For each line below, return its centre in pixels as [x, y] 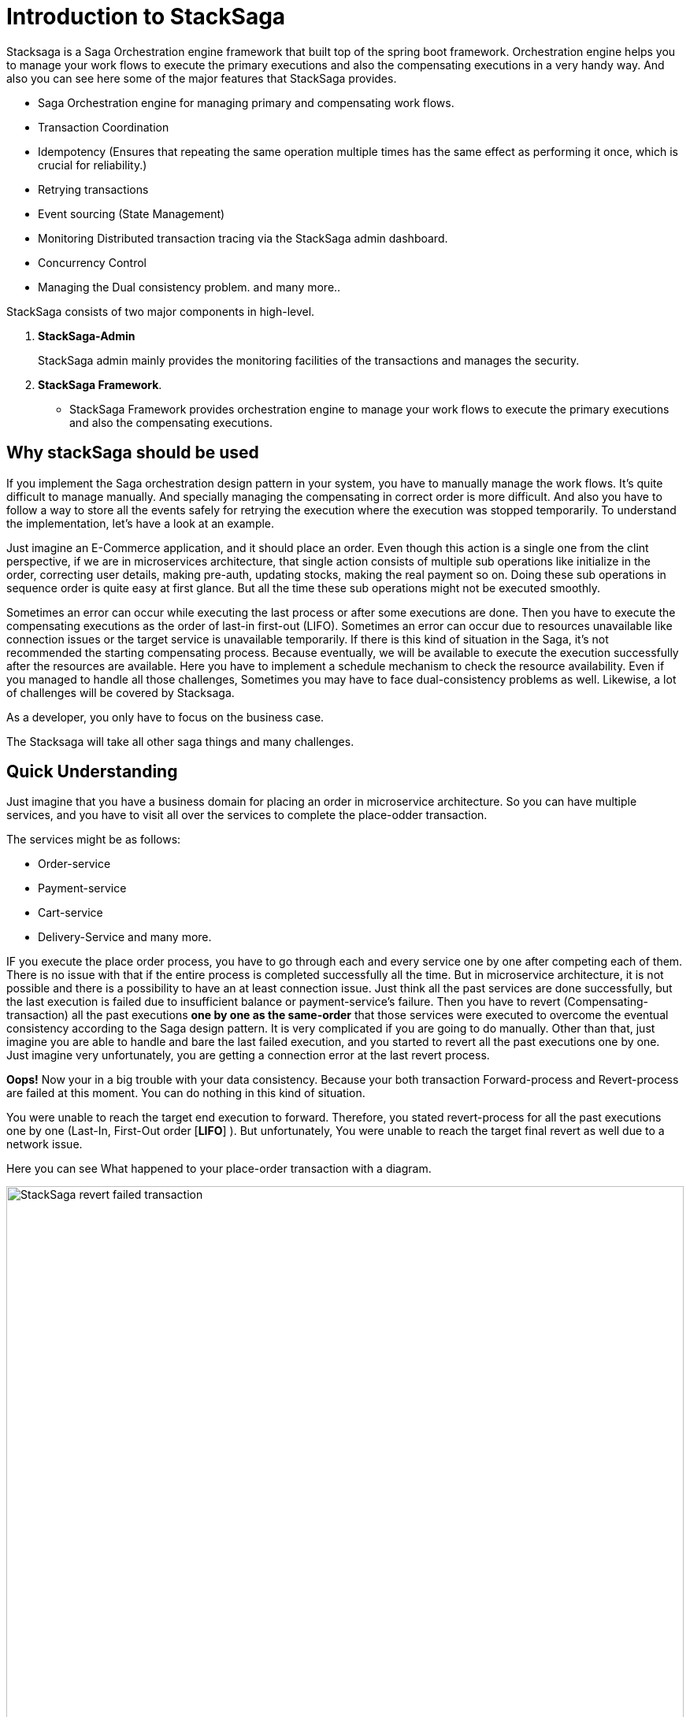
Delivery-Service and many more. [125, 937]
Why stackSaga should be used [133, 453]
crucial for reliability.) [93, 165]
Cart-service [70, 913]
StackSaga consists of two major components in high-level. [161, 311]
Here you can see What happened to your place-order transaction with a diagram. [219, 1169]
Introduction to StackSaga [146, 17]
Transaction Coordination [104, 127]
